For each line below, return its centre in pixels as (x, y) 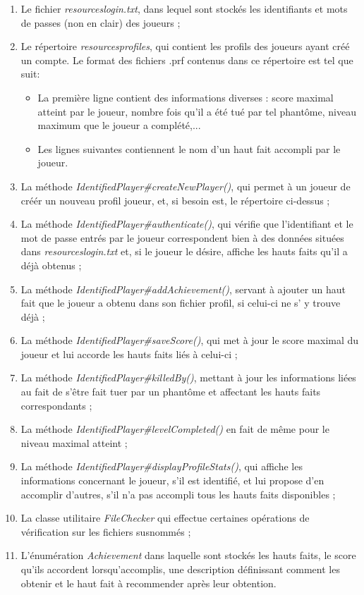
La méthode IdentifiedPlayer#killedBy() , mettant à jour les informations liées (188, 378)
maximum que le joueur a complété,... (119, 125)
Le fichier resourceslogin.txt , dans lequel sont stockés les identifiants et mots (184, 8)
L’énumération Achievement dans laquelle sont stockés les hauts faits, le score (188, 555)
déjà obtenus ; (51, 265)
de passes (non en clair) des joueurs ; (101, 22)
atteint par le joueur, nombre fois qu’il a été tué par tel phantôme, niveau (197, 111)
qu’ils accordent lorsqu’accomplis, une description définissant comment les (180, 569)
